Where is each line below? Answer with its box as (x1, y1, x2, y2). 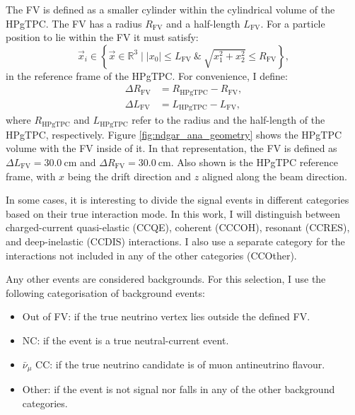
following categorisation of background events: (6, 285, 205, 300)
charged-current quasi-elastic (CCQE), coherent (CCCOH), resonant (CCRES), (6, 220, 350, 235)
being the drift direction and (67, 168, 192, 183)
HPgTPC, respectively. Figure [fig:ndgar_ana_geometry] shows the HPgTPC (6, 127, 342, 141)
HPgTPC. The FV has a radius (6, 16, 142, 30)
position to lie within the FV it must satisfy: (6, 30, 199, 45)
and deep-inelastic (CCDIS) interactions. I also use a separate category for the (6, 233, 345, 248)
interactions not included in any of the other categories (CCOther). (6, 247, 297, 262)
